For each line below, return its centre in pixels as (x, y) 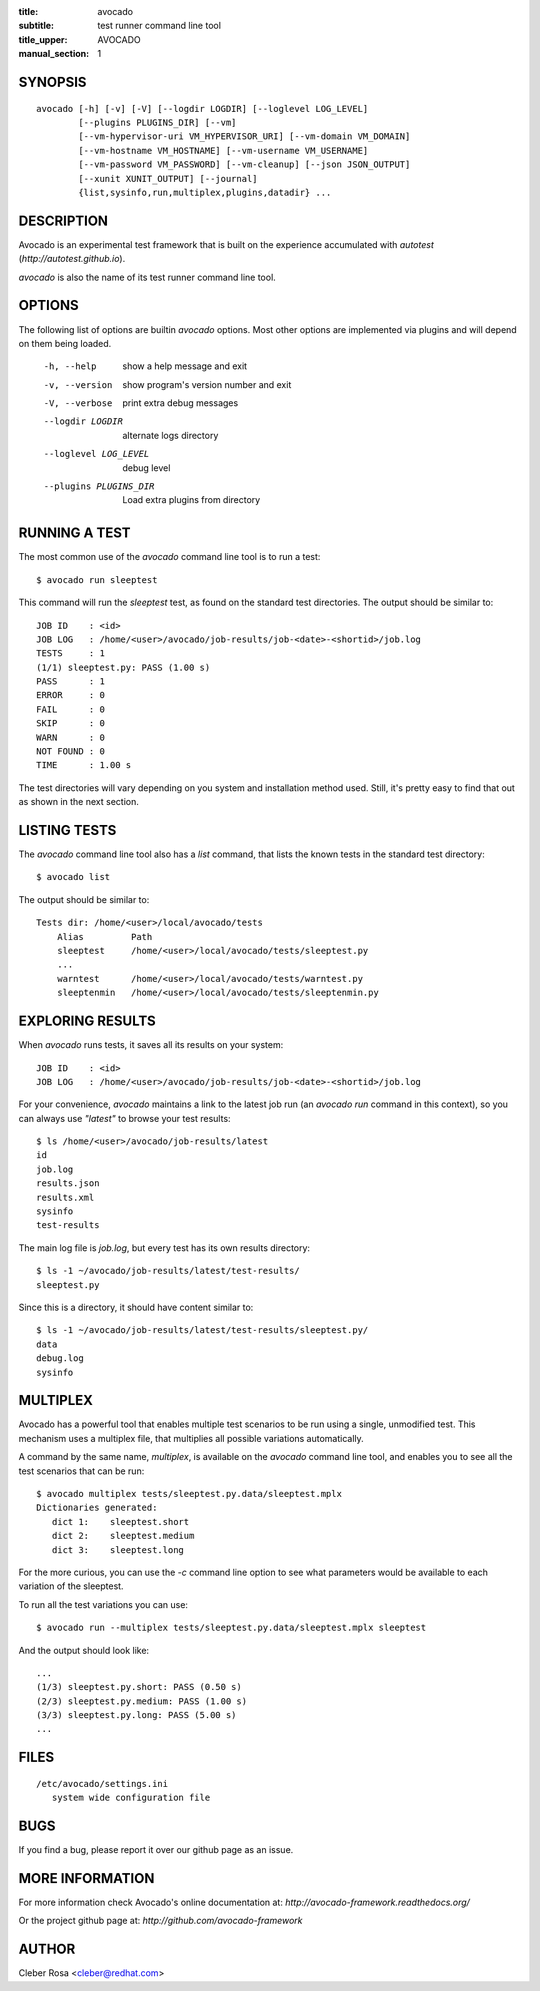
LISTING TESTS (67, 830)
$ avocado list (73, 877)
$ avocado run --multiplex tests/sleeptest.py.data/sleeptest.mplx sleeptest (231, 1628)
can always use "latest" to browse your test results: (124, 1118)
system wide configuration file (131, 1798)
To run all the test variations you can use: (103, 1604)
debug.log (60, 1358)
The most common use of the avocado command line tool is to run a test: (169, 557)
